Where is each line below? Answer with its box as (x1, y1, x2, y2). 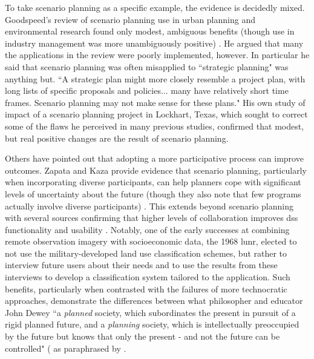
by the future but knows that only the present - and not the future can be (5, 330, 280, 343)
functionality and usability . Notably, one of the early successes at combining (5, 223, 290, 235)
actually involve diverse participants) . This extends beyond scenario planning (5, 199, 293, 212)
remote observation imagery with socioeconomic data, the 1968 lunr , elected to (5, 235, 297, 248)
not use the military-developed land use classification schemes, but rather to (5, 246, 287, 259)
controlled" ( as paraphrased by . (5, 341, 126, 354)
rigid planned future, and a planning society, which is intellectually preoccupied (5, 318, 299, 331)
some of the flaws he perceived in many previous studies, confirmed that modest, (5, 119, 304, 132)
